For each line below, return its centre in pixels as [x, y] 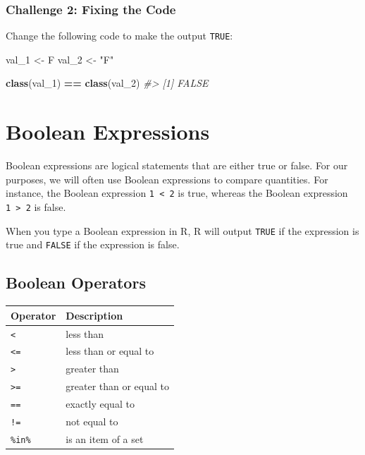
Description [94, 315]
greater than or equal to [118, 386]
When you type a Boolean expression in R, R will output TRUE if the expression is [182, 230]
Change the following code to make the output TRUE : [119, 36]
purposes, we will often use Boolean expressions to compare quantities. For [167, 179]
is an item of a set [105, 439]
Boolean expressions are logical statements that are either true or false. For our [177, 165]
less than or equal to [110, 351]
